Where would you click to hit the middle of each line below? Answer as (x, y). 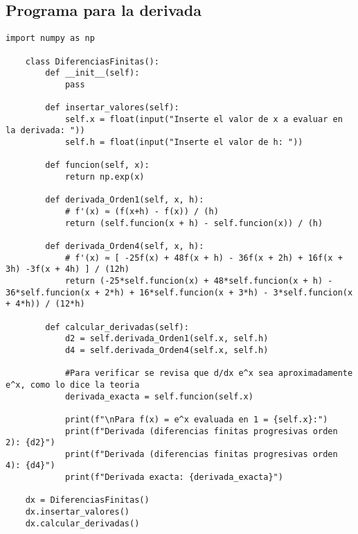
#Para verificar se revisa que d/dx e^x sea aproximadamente (209, 373)
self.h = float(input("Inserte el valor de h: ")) (184, 143)
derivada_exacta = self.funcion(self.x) (159, 396)
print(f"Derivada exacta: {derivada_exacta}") (174, 477)
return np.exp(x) (105, 177)
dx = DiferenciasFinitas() (87, 500)
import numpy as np (50, 38)
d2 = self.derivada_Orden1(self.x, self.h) (167, 339)
